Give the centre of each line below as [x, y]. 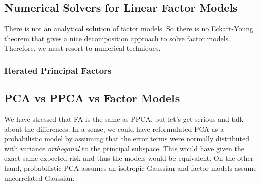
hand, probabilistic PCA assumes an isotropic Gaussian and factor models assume [130, 168]
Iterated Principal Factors [58, 70]
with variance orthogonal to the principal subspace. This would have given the [124, 148]
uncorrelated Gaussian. [39, 178]
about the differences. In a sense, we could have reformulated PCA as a [114, 129]
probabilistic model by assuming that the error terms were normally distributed [127, 139]
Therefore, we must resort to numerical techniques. [82, 48]
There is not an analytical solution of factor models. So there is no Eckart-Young [129, 28]
